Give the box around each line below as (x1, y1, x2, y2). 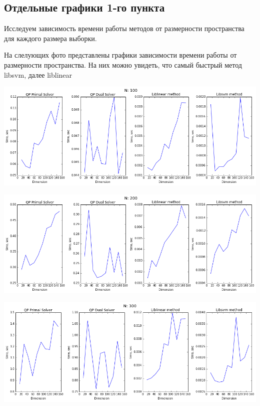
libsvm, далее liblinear (4, 69, 72, 80)
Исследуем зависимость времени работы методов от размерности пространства (4, 23, 244, 34)
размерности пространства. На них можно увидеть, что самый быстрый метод (4, 59, 242, 70)
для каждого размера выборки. (4, 33, 97, 43)
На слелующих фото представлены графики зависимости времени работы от (4, 50, 237, 60)
